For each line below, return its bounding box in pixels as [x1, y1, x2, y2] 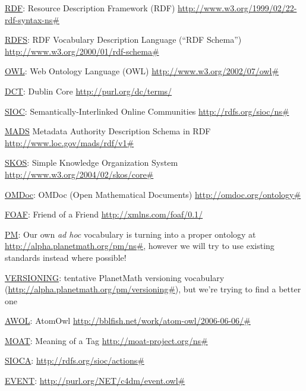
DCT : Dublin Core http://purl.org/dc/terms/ [5, 84, 172, 97]
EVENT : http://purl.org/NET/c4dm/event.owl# [5, 374, 185, 387]
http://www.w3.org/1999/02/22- [178, 2, 297, 14]
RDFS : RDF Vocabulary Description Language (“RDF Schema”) [5, 33, 242, 46]
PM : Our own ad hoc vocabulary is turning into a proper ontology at [5, 228, 256, 240]
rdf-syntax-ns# [5, 13, 59, 26]
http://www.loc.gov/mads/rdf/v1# [5, 136, 134, 149]
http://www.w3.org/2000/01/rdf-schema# [5, 45, 159, 57]
